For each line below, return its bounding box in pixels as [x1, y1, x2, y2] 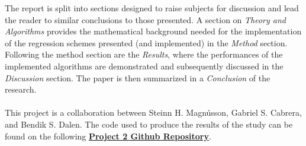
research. [5, 83, 37, 96]
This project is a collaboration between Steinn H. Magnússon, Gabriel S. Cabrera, [5, 106, 302, 119]
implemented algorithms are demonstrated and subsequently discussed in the [5, 59, 284, 72]
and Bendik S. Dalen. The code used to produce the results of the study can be [5, 118, 293, 130]
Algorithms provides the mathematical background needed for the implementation [5, 25, 302, 37]
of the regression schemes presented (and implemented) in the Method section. [5, 36, 288, 49]
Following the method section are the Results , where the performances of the [5, 48, 283, 61]
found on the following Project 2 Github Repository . [5, 129, 211, 142]
